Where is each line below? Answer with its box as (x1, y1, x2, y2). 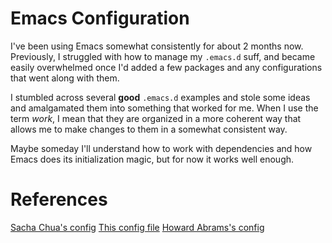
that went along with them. (10, 72, 120, 84)
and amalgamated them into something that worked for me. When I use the (10, 102, 319, 114)
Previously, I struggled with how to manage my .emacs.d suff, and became (10, 50, 316, 62)
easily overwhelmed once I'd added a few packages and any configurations (10, 61, 323, 73)
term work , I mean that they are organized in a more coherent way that (10, 112, 302, 124)
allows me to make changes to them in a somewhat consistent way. (10, 123, 288, 135)
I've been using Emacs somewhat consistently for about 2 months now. (10, 40, 304, 52)
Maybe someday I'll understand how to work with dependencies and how (10, 142, 313, 154)
